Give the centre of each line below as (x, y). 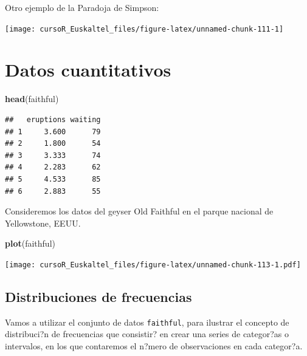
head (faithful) (32, 99)
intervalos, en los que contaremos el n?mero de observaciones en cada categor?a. (154, 346)
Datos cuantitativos (88, 70)
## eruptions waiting (53, 119)
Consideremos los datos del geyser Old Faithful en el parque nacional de (139, 211)
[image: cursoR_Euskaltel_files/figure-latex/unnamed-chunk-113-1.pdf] (153, 265)
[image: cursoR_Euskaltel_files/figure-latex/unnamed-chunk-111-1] (144, 29)
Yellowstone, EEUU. (43, 223)
